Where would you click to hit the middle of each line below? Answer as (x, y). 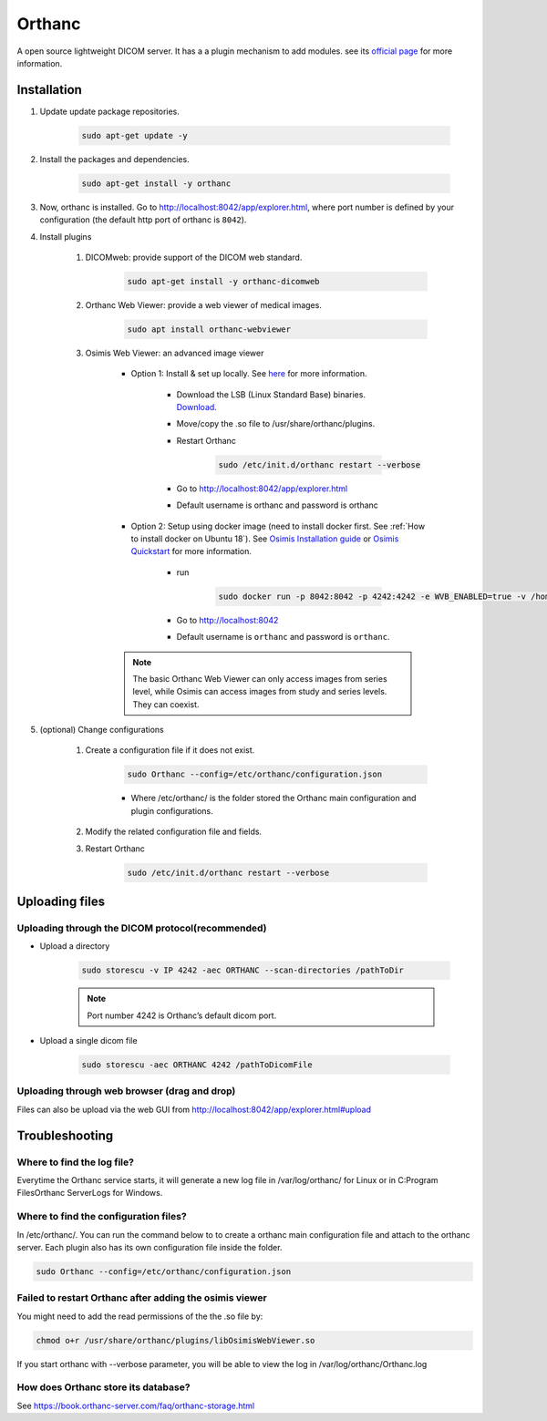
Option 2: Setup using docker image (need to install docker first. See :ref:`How (278, 526)
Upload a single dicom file (88, 1041)
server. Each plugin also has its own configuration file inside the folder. (150, 1247)
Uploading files (61, 901)
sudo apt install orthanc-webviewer (209, 329)
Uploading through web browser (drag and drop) (126, 1091)
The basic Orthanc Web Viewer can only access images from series (260, 678)
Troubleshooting (65, 1135)
